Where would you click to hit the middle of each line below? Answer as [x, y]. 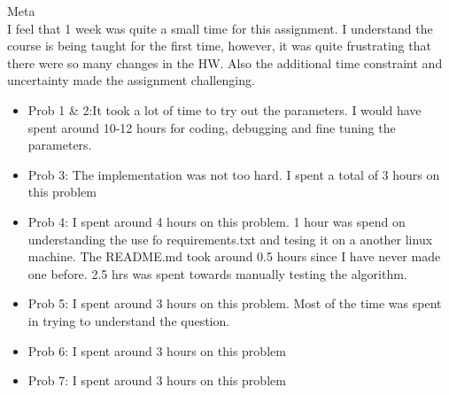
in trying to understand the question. [129, 320]
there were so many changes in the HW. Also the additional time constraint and [225, 62]
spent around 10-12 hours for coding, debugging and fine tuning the [212, 127]
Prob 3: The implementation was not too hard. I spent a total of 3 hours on [234, 174]
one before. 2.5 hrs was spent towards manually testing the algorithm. [217, 273]
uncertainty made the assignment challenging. [131, 80]
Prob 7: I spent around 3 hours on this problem [157, 380]
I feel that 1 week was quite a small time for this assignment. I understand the [220, 28]
